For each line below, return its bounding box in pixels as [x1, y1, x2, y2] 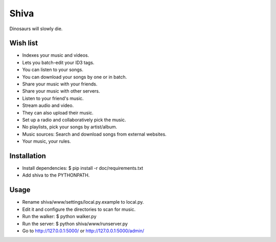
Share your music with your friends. [22, 81, 98, 87]
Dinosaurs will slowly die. [9, 26, 63, 32]
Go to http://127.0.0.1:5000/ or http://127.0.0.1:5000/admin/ [22, 228, 145, 234]
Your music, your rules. [22, 138, 71, 144]
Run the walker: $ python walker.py [22, 213, 97, 219]
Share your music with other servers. [22, 88, 100, 94]
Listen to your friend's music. [22, 95, 84, 101]
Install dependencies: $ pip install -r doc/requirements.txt [22, 165, 143, 171]
